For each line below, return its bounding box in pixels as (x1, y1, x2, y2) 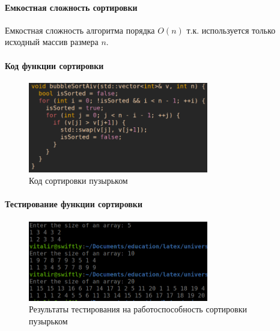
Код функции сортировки (5, 59, 104, 71)
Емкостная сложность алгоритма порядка (5, 23, 155, 36)
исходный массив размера (5, 35, 99, 48)
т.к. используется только (186, 23, 276, 36)
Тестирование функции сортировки (5, 198, 142, 210)
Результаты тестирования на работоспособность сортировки (29, 303, 247, 315)
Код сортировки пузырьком (29, 174, 128, 187)
